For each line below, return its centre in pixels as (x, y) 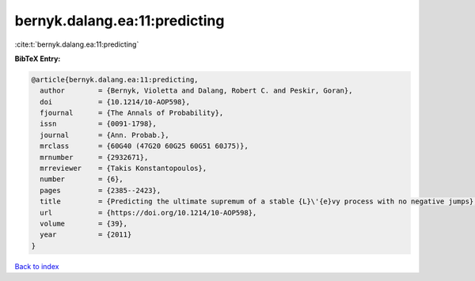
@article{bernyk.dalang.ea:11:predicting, (115, 80)
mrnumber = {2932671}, (94, 157)
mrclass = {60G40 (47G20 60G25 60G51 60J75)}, (144, 146)
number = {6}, (82, 179)
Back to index (37, 266)
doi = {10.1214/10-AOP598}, (115, 102)
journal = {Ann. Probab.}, (104, 135)
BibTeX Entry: (38, 59)
